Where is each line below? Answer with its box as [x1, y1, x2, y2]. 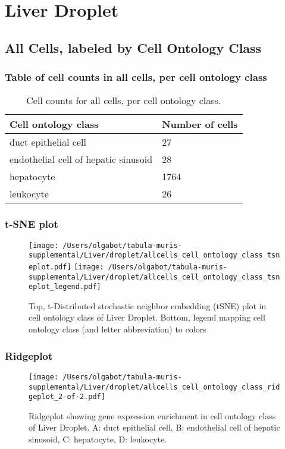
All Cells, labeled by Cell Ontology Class [5, 38, 262, 56]
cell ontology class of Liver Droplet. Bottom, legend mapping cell [29, 311, 265, 324]
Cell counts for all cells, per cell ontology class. [26, 93, 221, 108]
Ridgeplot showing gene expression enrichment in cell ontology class [29, 409, 276, 422]
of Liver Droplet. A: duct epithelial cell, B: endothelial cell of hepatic [29, 421, 280, 434]
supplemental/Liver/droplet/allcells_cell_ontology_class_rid [29, 382, 280, 391]
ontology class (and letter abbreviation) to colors [29, 323, 206, 335]
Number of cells [162, 117, 238, 131]
